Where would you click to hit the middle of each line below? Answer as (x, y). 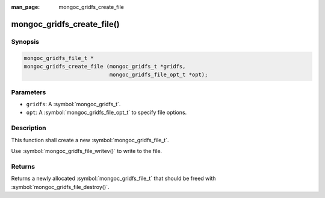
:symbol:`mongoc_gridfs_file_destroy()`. (60, 187)
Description (29, 128)
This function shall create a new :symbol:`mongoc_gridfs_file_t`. (90, 140)
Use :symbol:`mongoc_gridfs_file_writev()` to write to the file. (87, 151)
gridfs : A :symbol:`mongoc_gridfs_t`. (73, 104)
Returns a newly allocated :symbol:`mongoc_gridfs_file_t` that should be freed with (113, 178)
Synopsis (25, 41)
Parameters (29, 92)
